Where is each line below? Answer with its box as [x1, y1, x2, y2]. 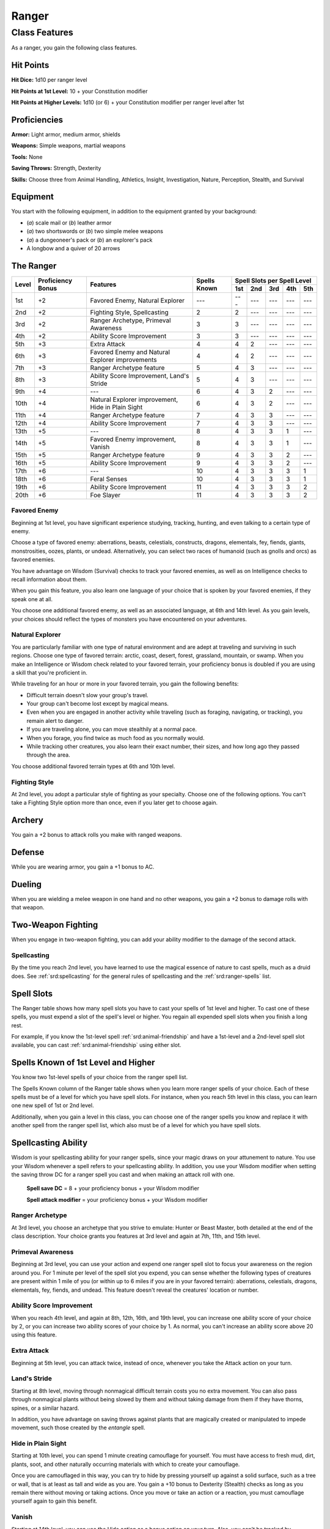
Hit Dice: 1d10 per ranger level [11, 76, 88, 84]
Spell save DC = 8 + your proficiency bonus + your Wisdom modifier [26, 1185, 200, 1192]
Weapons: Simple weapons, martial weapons [11, 142, 126, 149]
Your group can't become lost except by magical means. [26, 700, 169, 708]
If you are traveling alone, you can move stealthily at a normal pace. [26, 725, 197, 733]
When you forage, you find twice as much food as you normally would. [26, 734, 205, 741]
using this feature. [11, 1331, 57, 1339]
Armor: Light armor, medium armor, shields [11, 130, 120, 138]
